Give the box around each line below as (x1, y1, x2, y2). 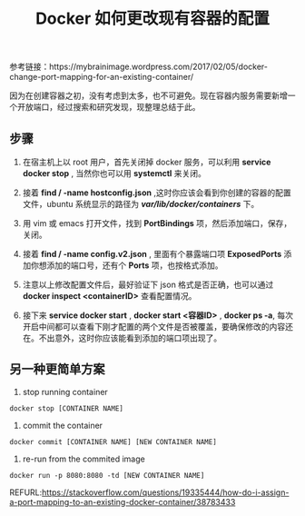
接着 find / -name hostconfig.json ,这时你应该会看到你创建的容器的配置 (22, 187, 292, 198)
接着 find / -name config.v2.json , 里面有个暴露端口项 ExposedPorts (22, 249, 282, 259)
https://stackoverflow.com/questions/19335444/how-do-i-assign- (42, 487, 290, 498)
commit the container (22, 420, 103, 431)
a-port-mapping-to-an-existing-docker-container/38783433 (9, 496, 236, 507)
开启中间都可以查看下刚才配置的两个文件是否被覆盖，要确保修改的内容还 (22, 322, 293, 332)
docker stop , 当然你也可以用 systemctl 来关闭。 (22, 168, 207, 178)
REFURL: (9, 487, 43, 498)
